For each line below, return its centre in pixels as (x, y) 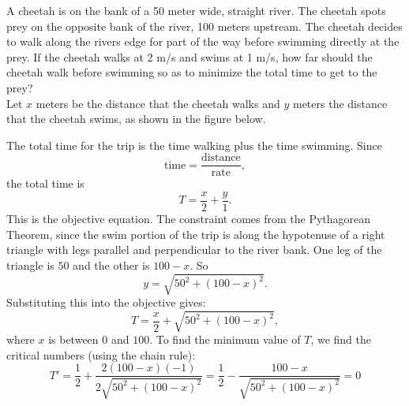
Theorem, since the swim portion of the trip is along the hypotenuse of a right (196, 234)
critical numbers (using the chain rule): (101, 354)
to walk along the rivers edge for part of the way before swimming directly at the (203, 41)
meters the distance (340, 103)
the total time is (45, 183)
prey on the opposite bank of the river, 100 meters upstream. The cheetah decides (204, 26)
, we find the (341, 339)
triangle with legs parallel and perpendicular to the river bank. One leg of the (194, 250)
